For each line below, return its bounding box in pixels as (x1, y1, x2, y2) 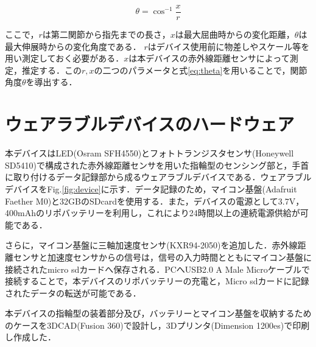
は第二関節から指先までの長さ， (42, 28, 170, 41)
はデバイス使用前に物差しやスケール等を (147, 40, 310, 52)
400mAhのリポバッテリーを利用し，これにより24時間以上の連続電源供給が (5, 206, 300, 219)
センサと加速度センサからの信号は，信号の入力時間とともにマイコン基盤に (13, 250, 312, 263)
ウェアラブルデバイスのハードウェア (5, 111, 295, 136)
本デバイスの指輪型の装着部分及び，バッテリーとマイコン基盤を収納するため (5, 307, 312, 320)
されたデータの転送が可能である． (5, 286, 141, 299)
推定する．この (21, 63, 82, 76)
